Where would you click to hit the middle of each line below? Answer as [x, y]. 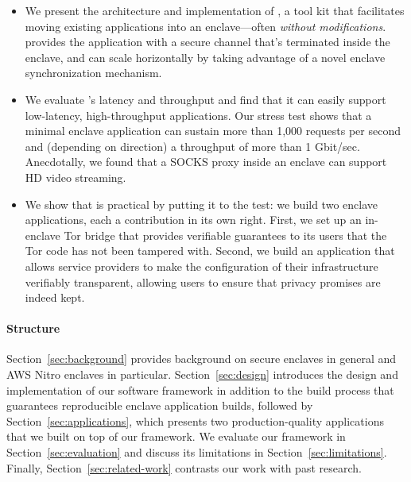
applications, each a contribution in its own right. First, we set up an [193, 220]
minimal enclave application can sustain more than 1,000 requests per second [213, 131]
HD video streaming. [76, 177]
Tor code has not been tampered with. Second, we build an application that [210, 251]
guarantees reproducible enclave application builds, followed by [160, 405]
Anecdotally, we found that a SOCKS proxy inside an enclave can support [206, 162]
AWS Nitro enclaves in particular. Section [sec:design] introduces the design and [202, 374]
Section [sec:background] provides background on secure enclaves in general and [202, 359]
